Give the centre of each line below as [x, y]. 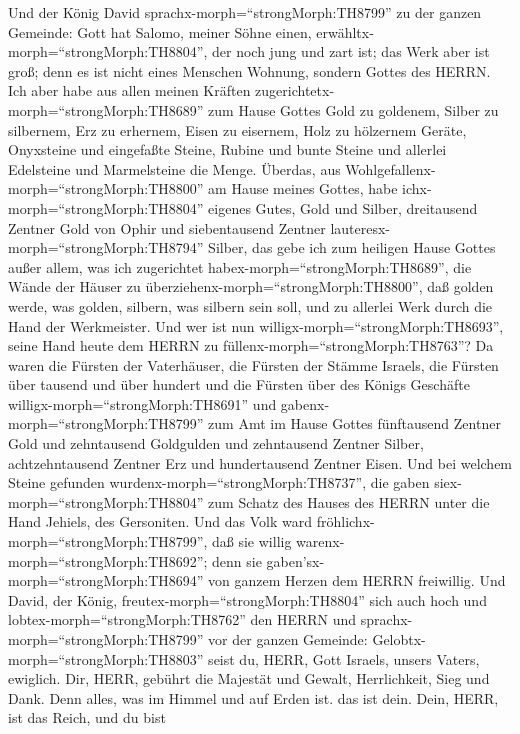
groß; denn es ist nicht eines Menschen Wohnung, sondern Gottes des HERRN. [249, 70]
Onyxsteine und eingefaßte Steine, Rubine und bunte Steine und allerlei [227, 149]
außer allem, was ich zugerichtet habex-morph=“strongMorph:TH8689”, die [240, 266]
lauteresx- [360, 227]
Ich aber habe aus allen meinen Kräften [129, 90]
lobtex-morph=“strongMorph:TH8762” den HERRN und [182, 619]
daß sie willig [252, 541]
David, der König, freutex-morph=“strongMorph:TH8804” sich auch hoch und [247, 599]
